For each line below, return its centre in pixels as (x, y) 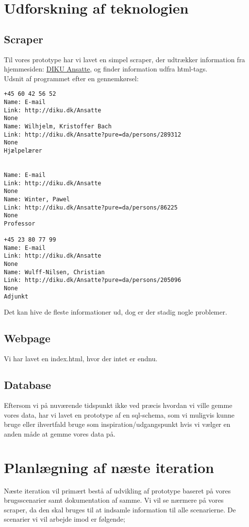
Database (28, 385)
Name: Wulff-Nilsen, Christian (54, 272)
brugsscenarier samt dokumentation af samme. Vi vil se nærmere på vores (114, 500)
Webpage (27, 338)
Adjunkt (16, 296)
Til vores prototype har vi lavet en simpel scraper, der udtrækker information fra (124, 59)
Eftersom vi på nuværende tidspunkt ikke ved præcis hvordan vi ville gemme (118, 405)
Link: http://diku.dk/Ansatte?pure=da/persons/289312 (93, 134)
